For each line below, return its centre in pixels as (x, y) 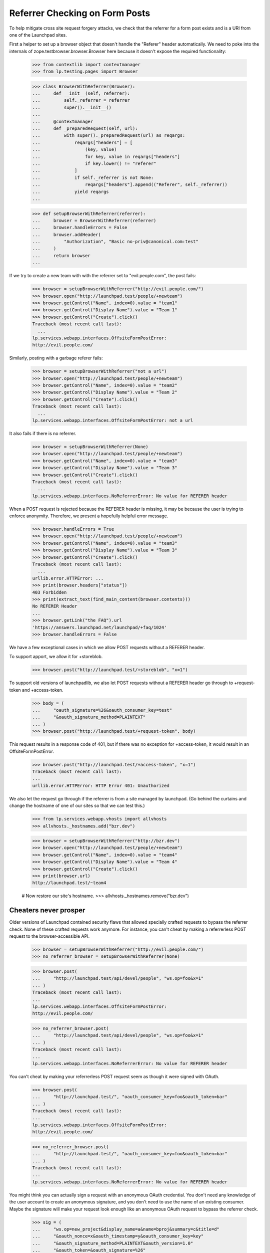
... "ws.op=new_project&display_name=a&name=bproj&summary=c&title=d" (126, 1229)
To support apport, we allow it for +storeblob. (56, 657)
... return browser (61, 255)
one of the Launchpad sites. (38, 35)
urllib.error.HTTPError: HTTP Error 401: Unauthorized (101, 785)
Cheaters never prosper (47, 910)
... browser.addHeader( (66, 235)
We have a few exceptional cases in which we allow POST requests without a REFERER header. (107, 647)
